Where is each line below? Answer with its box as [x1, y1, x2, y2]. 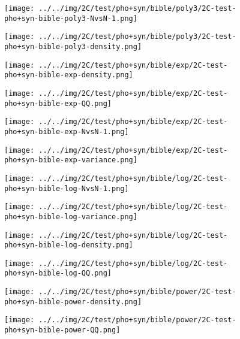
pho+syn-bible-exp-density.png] [4, 71, 133, 80]
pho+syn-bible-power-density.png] [4, 297, 142, 306]
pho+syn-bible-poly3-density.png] [4, 42, 142, 51]
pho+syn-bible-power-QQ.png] [4, 326, 121, 335]
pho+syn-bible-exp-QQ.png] [4, 99, 112, 108]
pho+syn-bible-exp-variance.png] [4, 156, 137, 165]
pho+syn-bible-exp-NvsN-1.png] [4, 127, 129, 136]
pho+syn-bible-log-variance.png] [4, 212, 137, 221]
